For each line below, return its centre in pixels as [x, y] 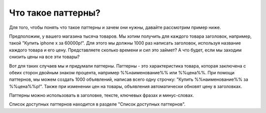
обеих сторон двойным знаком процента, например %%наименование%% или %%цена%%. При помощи [122, 72]
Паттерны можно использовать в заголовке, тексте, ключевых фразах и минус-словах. [101, 95]
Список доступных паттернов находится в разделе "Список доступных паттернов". [97, 104]
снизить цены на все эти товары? [44, 57]
